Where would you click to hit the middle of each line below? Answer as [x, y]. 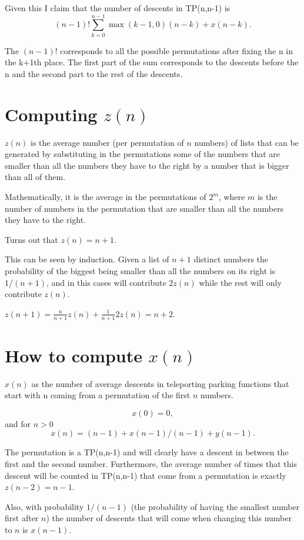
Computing [51, 114]
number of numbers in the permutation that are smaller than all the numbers [144, 208]
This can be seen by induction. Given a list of [87, 259]
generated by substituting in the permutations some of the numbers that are [142, 154]
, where [232, 196]
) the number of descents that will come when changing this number [169, 518]
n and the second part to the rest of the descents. [94, 73]
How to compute [74, 355]
